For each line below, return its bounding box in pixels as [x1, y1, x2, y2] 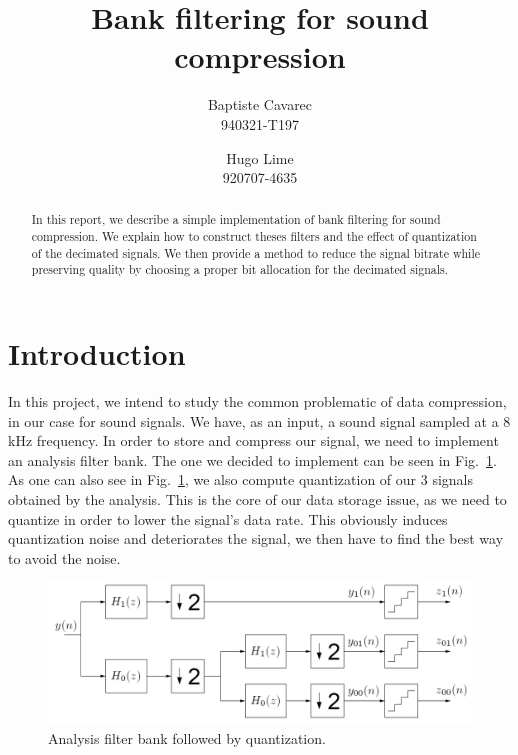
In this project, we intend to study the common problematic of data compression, [8, 391, 507, 412]
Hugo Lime [226, 147, 294, 168]
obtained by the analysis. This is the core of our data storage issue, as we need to [8, 489, 507, 510]
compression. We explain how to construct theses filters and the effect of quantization [31, 228, 477, 245]
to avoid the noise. [8, 547, 121, 568]
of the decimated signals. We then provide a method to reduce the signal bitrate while [31, 244, 480, 261]
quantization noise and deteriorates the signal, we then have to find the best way [8, 528, 504, 549]
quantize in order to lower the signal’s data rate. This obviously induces [8, 508, 448, 529]
